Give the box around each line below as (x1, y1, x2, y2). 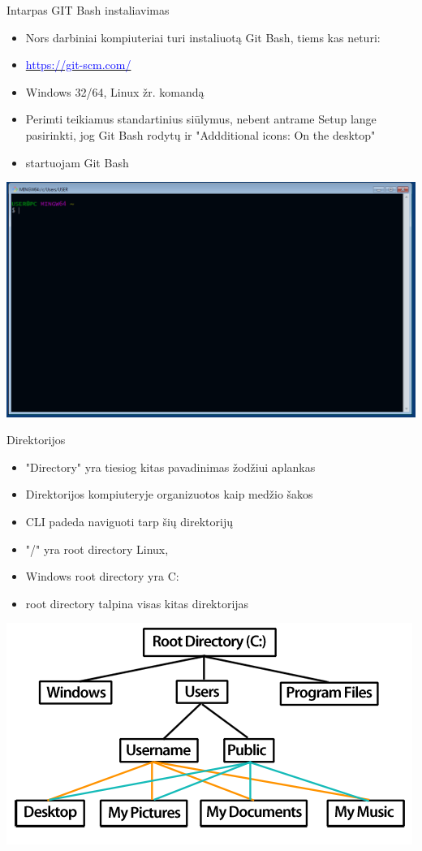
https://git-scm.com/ (25, 56, 131, 73)
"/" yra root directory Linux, (25, 540, 169, 557)
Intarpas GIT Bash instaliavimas (6, 2, 170, 18)
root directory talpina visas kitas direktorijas (25, 594, 249, 611)
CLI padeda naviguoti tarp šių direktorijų (25, 512, 233, 529)
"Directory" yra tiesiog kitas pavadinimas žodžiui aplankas (25, 458, 316, 475)
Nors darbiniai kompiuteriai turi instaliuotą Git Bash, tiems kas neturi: (25, 28, 381, 45)
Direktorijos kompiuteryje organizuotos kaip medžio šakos (25, 486, 313, 503)
